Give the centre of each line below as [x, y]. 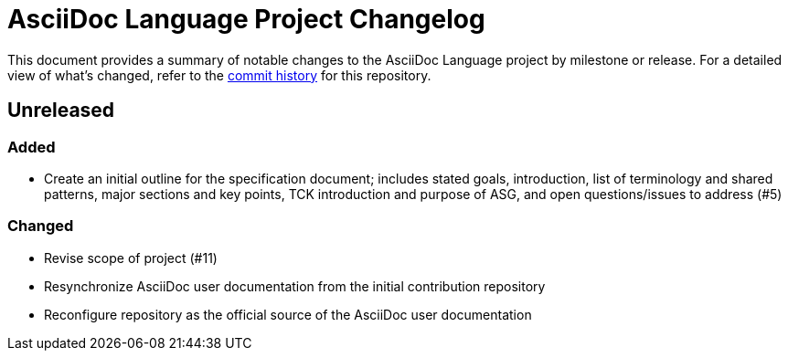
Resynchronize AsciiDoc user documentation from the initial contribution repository [295, 286]
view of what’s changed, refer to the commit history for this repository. [219, 75]
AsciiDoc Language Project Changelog [246, 19]
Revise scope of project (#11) [131, 258]
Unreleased [61, 111]
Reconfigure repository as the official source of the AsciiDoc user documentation [288, 314]
